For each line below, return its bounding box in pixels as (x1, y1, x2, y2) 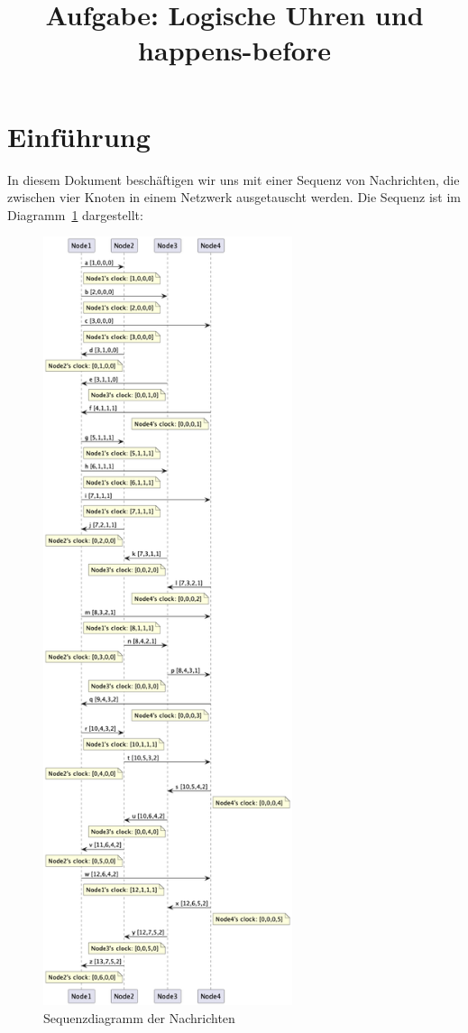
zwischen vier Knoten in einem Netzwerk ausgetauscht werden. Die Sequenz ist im (7, 188, 461, 207)
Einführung (7, 117, 151, 154)
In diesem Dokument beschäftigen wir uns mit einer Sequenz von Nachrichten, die (7, 170, 460, 189)
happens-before (138, 32, 331, 69)
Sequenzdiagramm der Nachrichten (43, 1008, 235, 1027)
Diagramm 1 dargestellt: (7, 205, 143, 224)
